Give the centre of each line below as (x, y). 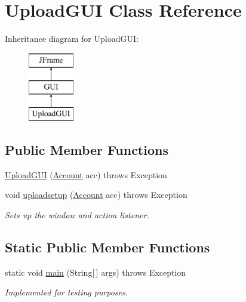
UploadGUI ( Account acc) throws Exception (86, 174)
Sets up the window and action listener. (77, 215)
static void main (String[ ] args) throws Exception (96, 272)
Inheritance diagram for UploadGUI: (72, 39)
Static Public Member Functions (107, 247)
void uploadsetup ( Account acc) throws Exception (96, 195)
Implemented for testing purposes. (67, 292)
